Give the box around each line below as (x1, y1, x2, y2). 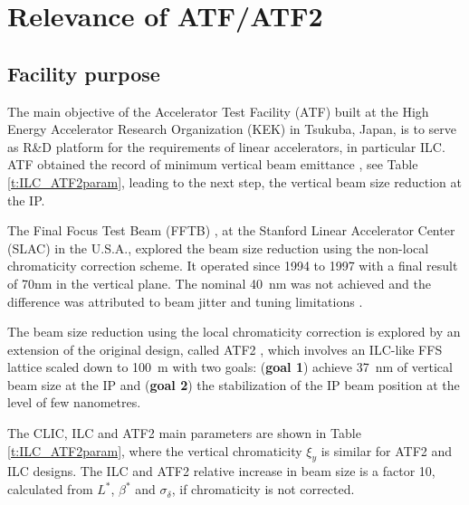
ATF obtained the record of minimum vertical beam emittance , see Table (7, 155, 418, 174)
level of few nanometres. (7, 393, 141, 412)
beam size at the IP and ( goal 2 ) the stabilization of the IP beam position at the (7, 375, 460, 394)
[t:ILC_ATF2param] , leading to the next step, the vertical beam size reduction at (7, 172, 462, 191)
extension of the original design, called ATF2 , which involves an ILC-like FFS (7, 339, 443, 358)
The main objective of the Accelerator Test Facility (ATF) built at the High (7, 101, 429, 120)
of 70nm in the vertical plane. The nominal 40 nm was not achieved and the (7, 273, 431, 292)
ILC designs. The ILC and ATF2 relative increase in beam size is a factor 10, (7, 462, 435, 481)
